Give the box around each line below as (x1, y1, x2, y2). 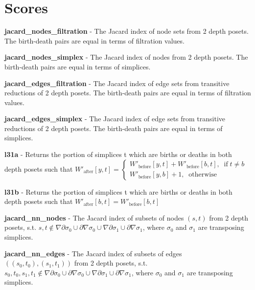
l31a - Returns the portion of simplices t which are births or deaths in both (4, 149, 232, 159)
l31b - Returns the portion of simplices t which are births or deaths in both (4, 186, 232, 197)
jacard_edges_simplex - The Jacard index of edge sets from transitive (4, 113, 226, 124)
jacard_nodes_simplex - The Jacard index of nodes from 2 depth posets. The (4, 52, 248, 62)
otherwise (188, 171, 217, 178)
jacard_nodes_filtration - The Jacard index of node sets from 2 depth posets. (4, 26, 249, 36)
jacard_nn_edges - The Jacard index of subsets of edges (4, 248, 182, 258)
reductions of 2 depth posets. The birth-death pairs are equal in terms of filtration (4, 88, 251, 98)
